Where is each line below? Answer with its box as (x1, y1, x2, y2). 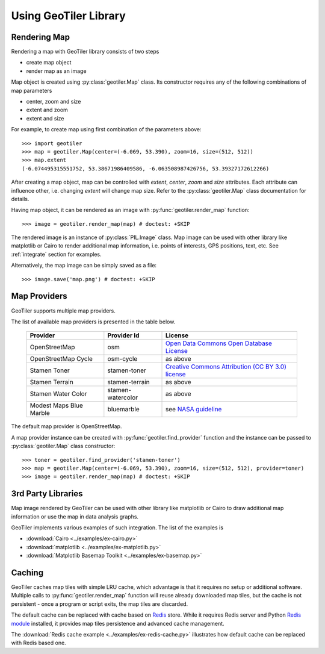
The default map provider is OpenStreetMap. (11, 423, 122, 430)
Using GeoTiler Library (11, 9, 126, 22)
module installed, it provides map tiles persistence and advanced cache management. (11, 620, 225, 627)
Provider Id (107, 331, 140, 340)
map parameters (11, 87, 52, 94)
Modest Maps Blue (29, 401, 84, 410)
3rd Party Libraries (11, 488, 83, 499)
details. (11, 195, 29, 202)
